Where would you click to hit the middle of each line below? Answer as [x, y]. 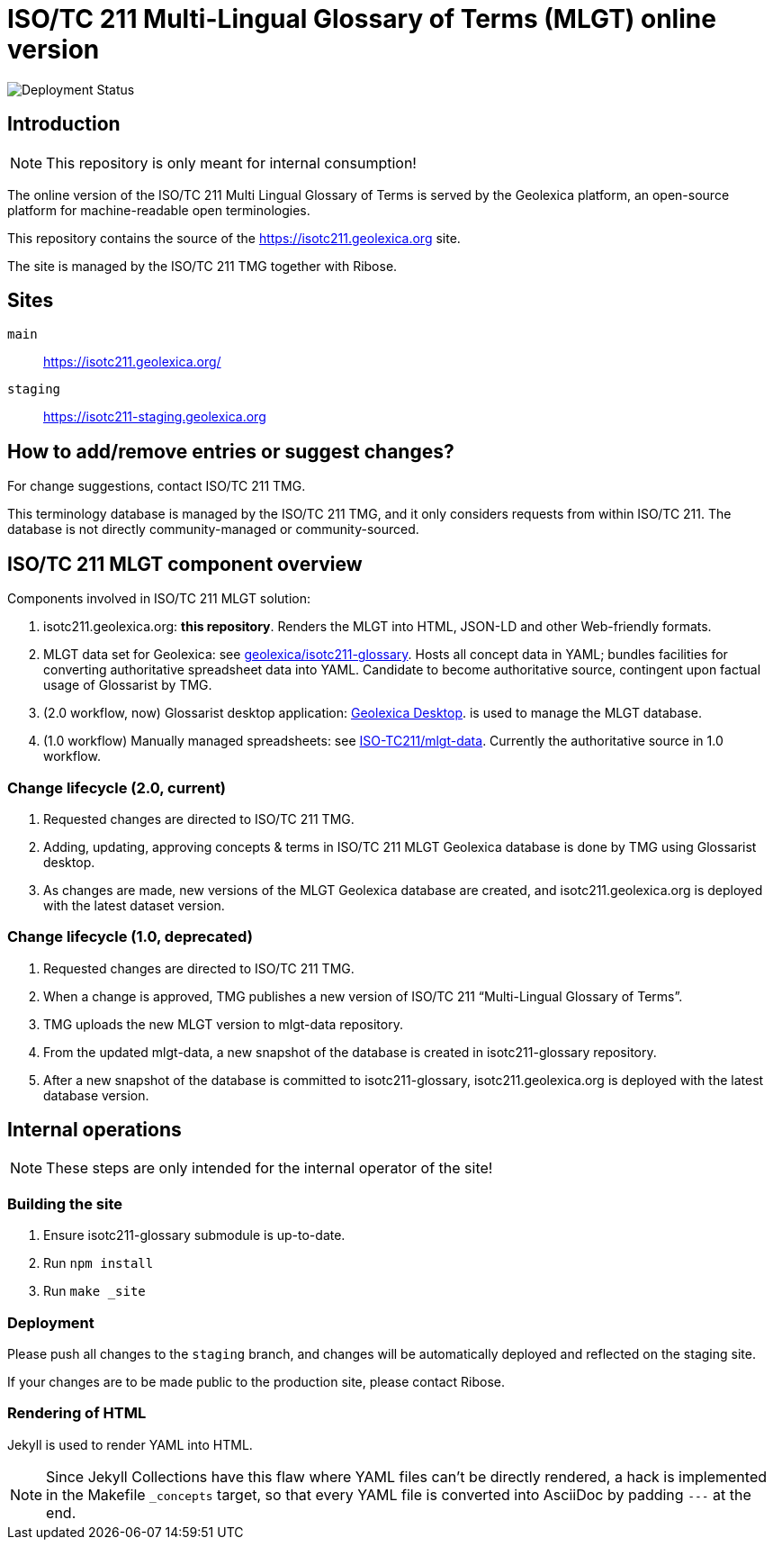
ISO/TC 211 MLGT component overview [185, 564]
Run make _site [94, 1291]
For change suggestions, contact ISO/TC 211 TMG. [157, 486]
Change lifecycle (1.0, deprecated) [130, 937]
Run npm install [99, 1263]
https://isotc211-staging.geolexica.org [155, 417]
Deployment [51, 1322]
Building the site [65, 1203]
